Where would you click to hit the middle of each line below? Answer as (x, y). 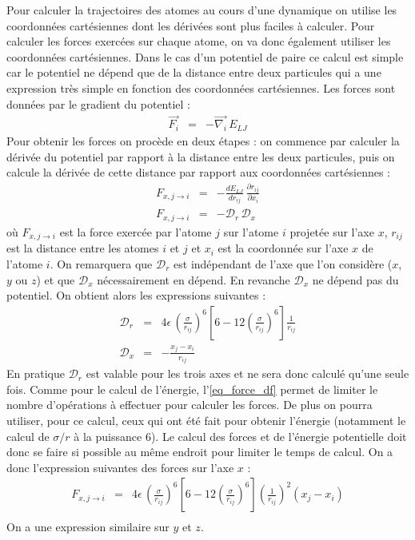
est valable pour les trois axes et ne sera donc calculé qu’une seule (247, 373)
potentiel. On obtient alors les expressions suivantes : (136, 295)
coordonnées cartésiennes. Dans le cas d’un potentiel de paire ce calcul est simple (205, 56)
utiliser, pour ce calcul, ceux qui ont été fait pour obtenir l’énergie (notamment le (206, 421)
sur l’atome (251, 231)
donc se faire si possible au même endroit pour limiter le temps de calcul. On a (200, 452)
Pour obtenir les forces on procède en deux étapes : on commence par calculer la (203, 141)
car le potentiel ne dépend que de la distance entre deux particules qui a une (194, 72)
